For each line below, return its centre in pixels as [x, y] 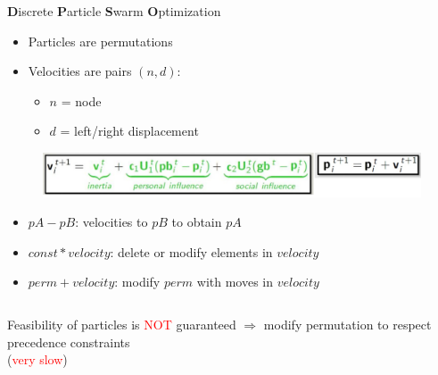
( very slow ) [37, 359]
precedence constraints [69, 342]
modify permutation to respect [347, 325]
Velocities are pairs [80, 71]
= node [81, 100]
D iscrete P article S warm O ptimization [114, 11]
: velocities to [112, 222]
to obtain [197, 222]
